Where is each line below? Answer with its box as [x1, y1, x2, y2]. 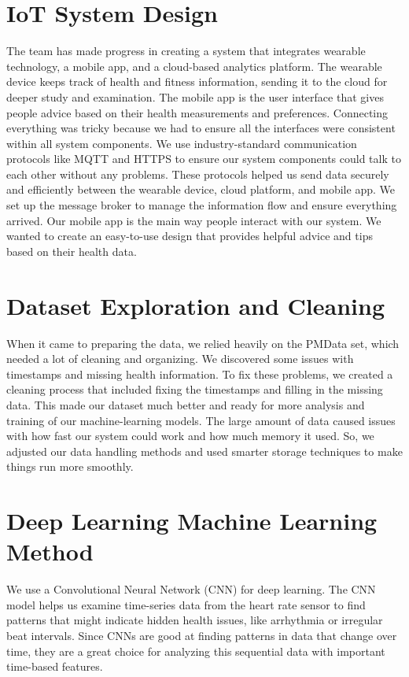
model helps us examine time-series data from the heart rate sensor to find [6, 596, 366, 612]
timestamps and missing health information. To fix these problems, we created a [6, 365, 393, 382]
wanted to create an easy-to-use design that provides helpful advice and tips [6, 228, 373, 244]
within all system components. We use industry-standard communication [6, 135, 357, 151]
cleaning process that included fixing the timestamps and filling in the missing [6, 381, 383, 398]
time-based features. [6, 658, 103, 675]
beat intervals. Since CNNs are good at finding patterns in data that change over [6, 627, 397, 643]
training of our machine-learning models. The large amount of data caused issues [6, 412, 396, 428]
